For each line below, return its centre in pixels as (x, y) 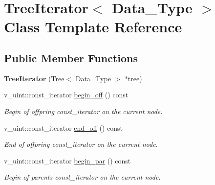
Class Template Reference (93, 27)
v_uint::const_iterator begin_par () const (67, 160)
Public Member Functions (71, 58)
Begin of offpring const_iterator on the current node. (83, 111)
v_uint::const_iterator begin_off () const (66, 95)
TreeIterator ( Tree (34, 78)
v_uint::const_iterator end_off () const (63, 127)
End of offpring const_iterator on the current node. (81, 144)
